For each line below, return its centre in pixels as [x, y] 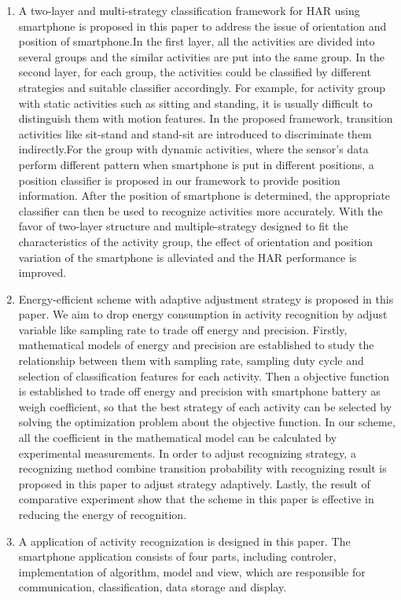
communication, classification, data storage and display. [153, 587]
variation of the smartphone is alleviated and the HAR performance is [188, 257]
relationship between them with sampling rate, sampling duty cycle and [191, 361]
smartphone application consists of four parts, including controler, [177, 556]
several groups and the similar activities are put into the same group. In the [202, 56]
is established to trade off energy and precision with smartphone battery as [199, 391]
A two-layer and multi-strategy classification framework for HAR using [189, 10]
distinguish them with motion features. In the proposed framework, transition [206, 118]
